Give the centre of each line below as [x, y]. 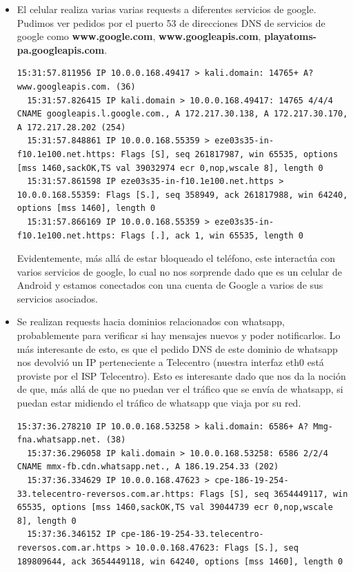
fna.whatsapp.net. [59, 440]
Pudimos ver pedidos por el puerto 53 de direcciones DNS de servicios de [171, 22]
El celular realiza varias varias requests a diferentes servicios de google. [167, 9]
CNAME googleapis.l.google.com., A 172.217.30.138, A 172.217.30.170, [182, 114]
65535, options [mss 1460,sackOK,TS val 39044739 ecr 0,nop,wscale [175, 508]
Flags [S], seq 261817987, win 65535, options [230, 154]
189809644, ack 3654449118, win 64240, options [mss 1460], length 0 [180, 561]
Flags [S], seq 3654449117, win [274, 494]
